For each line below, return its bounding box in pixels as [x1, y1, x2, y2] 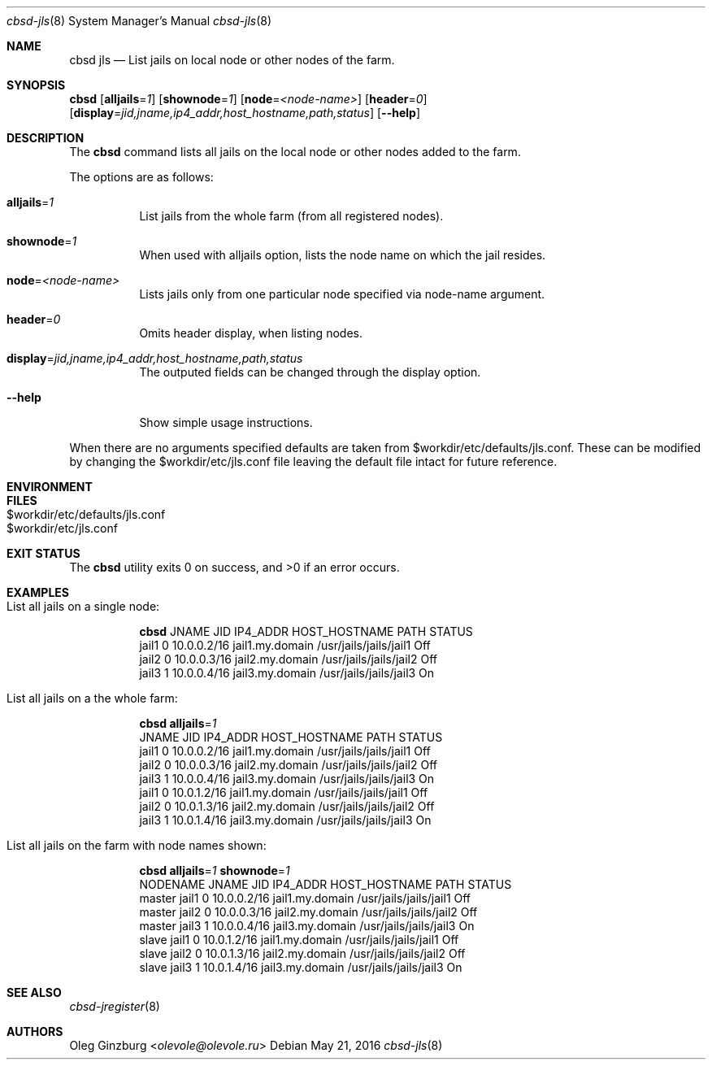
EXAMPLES [7, 585, 69, 599]
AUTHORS [7, 1025, 63, 1038]
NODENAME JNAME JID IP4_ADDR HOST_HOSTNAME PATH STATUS [139, 877, 512, 891]
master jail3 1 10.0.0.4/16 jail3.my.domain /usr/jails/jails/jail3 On [139, 919, 475, 933]
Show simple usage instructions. [139, 416, 313, 429]
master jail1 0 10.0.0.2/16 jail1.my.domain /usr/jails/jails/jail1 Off [139, 891, 471, 905]
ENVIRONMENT [7, 480, 93, 494]
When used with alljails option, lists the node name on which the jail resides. [139, 248, 546, 262]
